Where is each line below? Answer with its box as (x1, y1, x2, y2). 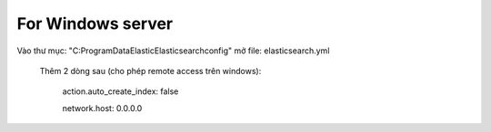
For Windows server (16, 14, 174, 33)
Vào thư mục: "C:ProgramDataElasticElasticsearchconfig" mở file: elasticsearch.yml (16, 45, 330, 56)
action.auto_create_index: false (62, 86, 179, 97)
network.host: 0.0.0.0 (62, 102, 143, 113)
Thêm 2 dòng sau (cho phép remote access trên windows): (39, 65, 262, 76)
